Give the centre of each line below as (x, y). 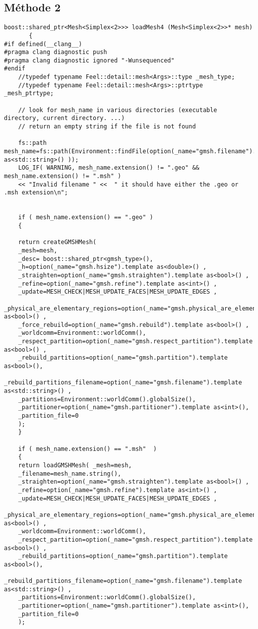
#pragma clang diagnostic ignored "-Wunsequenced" (89, 60)
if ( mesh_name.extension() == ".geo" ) (86, 218)
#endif (15, 69)
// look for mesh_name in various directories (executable (118, 110)
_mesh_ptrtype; (29, 94)
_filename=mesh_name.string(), (70, 473)
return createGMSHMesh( (57, 242)
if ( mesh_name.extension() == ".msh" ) (87, 449)
